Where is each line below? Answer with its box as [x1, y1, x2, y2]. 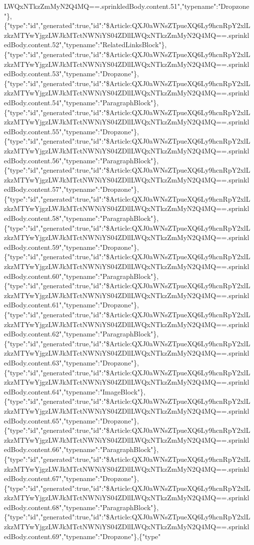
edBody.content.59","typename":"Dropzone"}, [4, 242, 139, 252]
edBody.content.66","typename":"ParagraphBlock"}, [4, 444, 159, 454]
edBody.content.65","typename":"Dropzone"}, [4, 415, 139, 425]
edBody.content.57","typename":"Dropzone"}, [4, 184, 139, 194]
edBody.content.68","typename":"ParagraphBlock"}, [4, 502, 159, 512]
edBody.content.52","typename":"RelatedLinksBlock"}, [4, 39, 167, 50]
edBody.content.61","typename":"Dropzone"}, [4, 300, 139, 310]
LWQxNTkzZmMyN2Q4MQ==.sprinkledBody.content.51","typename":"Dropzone [4, 1, 250, 11]
